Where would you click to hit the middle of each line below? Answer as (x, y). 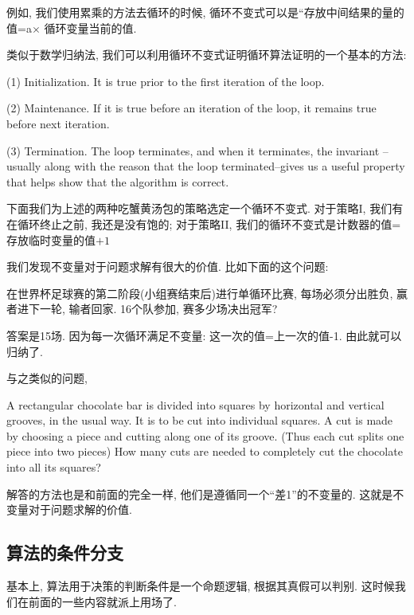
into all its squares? (54, 467)
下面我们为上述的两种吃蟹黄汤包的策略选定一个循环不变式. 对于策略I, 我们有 (205, 208)
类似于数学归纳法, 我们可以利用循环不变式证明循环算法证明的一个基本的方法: (207, 55)
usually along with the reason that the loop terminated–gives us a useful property (206, 166)
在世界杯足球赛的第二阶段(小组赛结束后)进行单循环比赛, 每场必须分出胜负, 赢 (207, 293)
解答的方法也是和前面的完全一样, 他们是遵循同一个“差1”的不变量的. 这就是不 (205, 494)
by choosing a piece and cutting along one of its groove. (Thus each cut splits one (205, 435)
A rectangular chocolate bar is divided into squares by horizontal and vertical (195, 404)
